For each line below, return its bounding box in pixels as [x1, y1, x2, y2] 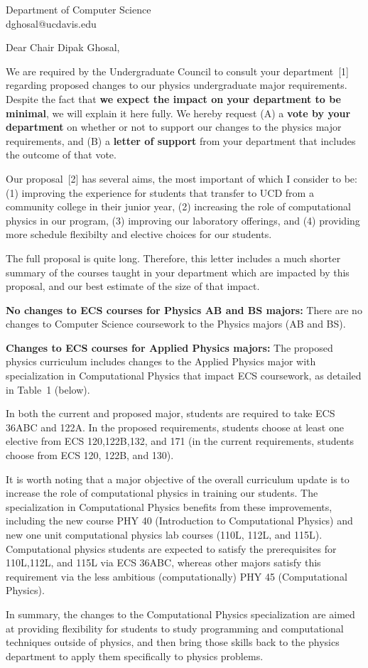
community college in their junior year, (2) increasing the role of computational [6, 199, 352, 214]
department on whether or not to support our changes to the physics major [6, 119, 342, 134]
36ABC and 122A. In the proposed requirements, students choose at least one [6, 419, 344, 434]
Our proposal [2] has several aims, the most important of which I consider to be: [6, 171, 357, 185]
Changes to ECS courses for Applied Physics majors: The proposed [6, 340, 333, 355]
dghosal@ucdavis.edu [6, 16, 97, 31]
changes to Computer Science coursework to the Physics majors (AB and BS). [6, 316, 346, 331]
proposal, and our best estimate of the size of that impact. [6, 279, 260, 293]
